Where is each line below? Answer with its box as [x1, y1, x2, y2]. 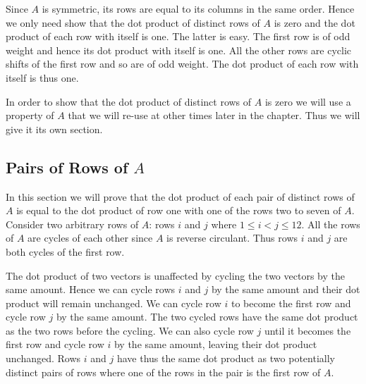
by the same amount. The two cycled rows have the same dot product [56, 309, 358, 324]
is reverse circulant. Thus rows [166, 230, 298, 245]
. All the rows [301, 216, 360, 231]
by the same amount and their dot [211, 282, 360, 297]
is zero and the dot [274, 15, 355, 30]
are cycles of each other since [28, 230, 153, 245]
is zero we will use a [264, 94, 351, 109]
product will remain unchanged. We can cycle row [6, 295, 221, 310]
